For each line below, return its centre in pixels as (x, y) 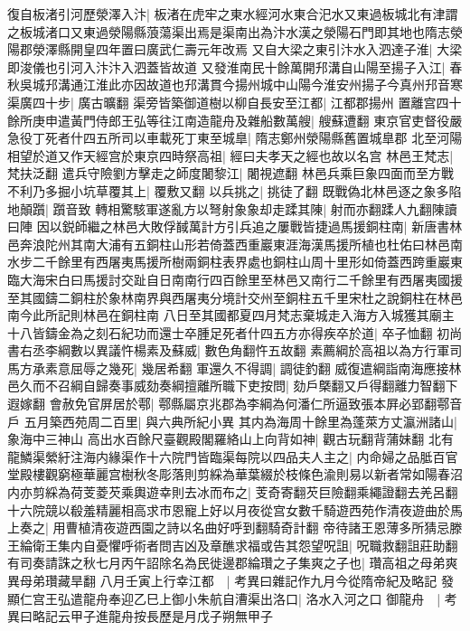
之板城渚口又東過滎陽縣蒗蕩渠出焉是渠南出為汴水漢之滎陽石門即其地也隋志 (229, 31)
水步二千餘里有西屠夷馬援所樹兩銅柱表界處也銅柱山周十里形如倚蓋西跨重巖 (229, 262)
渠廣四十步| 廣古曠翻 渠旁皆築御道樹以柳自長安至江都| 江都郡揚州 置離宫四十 (235, 102)
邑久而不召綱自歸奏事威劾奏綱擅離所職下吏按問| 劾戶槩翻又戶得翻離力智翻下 (233, 386)
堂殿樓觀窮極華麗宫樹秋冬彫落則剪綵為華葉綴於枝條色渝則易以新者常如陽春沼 (235, 474)
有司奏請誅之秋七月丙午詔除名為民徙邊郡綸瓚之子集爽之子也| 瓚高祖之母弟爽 (233, 563)
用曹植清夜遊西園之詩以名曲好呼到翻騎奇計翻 (186, 527)
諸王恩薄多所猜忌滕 (405, 527)
